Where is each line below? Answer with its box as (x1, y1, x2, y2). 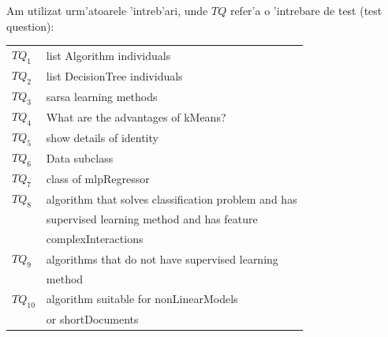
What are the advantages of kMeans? (46, 108, 226, 125)
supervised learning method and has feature (46, 211, 258, 227)
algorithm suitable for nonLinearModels (46, 290, 238, 307)
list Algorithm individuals (46, 47, 171, 63)
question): (6, 17, 54, 34)
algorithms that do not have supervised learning (46, 250, 278, 267)
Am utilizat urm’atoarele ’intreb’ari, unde (6, 2, 208, 18)
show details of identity (46, 129, 159, 145)
